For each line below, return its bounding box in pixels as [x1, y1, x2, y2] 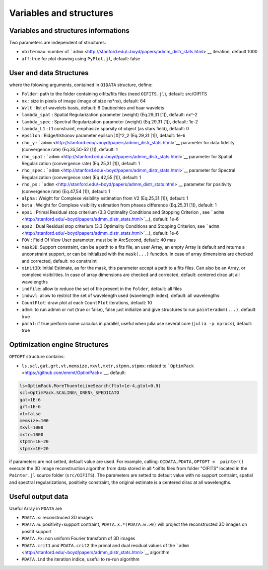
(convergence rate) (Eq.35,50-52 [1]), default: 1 [21, 147, 118, 153]
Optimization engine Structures [9, 341, 109, 349]
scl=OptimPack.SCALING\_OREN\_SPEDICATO [19, 390, 119, 395]
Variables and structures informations [9, 26, 130, 35]
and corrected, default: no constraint [21, 258, 97, 264]
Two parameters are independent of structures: [9, 40, 106, 46]
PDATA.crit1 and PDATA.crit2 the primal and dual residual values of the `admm [21, 542, 190, 548]
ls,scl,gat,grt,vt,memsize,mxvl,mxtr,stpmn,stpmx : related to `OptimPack [21, 363, 194, 369]
